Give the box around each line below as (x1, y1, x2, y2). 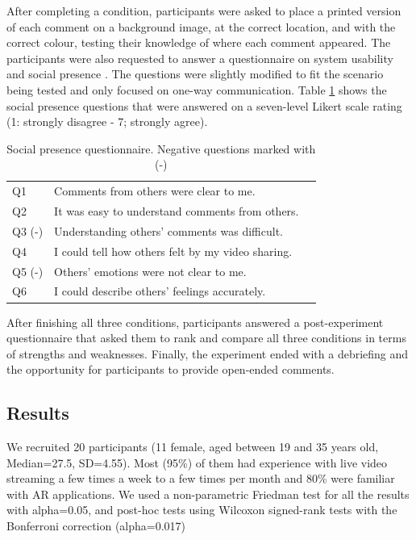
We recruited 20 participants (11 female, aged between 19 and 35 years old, (6, 438, 379, 455)
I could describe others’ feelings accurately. (54, 283, 266, 299)
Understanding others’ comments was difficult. (54, 222, 283, 239)
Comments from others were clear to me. (54, 182, 256, 199)
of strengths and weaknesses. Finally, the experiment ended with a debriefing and (6, 345, 409, 362)
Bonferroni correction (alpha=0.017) (6, 517, 186, 534)
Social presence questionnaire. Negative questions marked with (6, 140, 316, 157)
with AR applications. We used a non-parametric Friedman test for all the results (6, 485, 410, 502)
